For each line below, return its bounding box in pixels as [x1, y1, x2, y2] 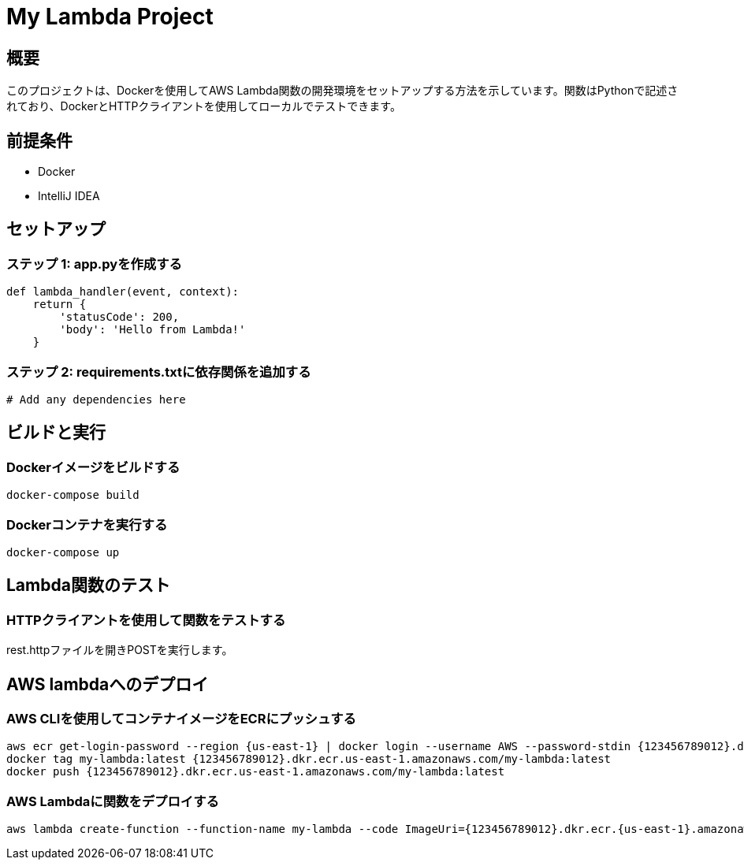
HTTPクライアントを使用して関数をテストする [6, 611, 286, 628]
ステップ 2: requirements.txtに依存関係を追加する [6, 363, 311, 380]
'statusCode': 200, [59, 310, 180, 324]
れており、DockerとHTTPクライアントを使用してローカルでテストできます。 [6, 99, 401, 113]
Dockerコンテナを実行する [6, 516, 168, 533]
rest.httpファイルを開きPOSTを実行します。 [6, 643, 233, 657]
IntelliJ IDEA [38, 189, 100, 203]
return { [32, 298, 87, 311]
